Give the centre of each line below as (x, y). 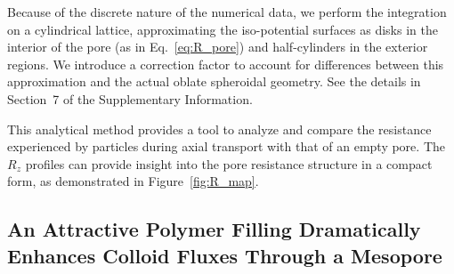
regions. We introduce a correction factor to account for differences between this (226, 64)
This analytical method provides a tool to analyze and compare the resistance (219, 129)
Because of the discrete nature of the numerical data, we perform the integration (227, 12)
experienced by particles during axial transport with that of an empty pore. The (226, 146)
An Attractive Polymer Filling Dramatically (214, 229)
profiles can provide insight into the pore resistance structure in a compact (229, 163)
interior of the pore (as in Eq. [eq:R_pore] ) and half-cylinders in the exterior (218, 47)
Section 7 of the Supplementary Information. (130, 98)
